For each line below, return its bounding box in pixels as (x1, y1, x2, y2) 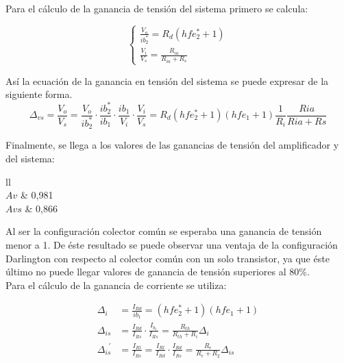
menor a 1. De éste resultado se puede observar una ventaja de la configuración (5, 237, 338, 251)
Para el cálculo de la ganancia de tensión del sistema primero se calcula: (5, 1, 308, 15)
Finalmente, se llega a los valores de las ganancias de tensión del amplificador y (5, 138, 339, 152)
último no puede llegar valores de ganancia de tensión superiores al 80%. (5, 264, 310, 279)
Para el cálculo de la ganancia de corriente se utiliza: (5, 277, 227, 292)
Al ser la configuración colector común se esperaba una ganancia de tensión (5, 224, 322, 238)
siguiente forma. (5, 87, 73, 101)
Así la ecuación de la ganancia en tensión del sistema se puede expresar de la (5, 73, 329, 88)
